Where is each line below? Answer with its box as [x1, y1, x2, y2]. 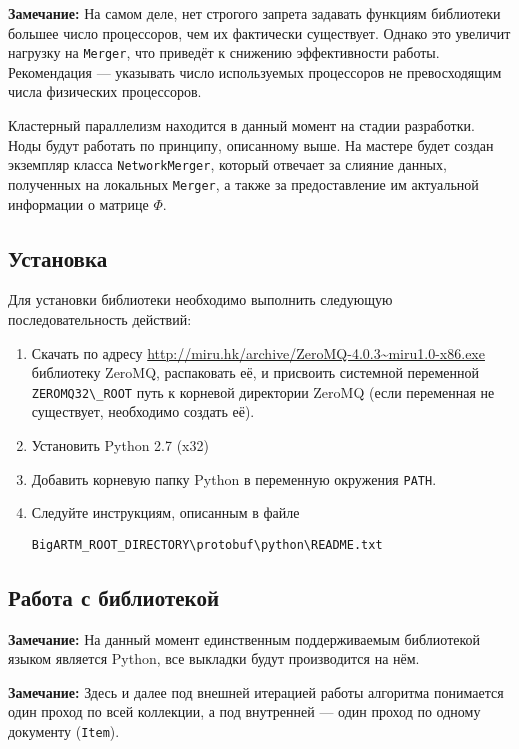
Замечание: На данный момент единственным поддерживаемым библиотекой [8, 628, 481, 649]
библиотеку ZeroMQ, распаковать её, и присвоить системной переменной [31, 362, 480, 383]
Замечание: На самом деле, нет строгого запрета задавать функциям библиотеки [8, 3, 501, 23]
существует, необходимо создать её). [31, 401, 255, 422]
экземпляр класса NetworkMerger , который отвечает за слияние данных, [8, 154, 447, 175]
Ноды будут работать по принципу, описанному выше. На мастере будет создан [8, 134, 494, 155]
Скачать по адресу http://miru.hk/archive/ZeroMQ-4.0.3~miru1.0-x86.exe [31, 342, 485, 363]
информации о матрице [8, 193, 149, 214]
